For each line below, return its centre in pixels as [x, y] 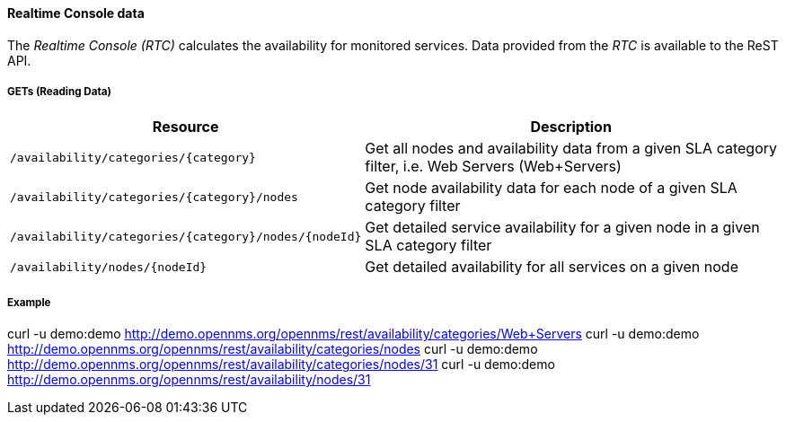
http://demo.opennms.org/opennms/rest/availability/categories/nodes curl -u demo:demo [273, 349]
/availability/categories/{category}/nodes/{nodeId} [186, 236]
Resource [185, 127]
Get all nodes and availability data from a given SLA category [571, 149]
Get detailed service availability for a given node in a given [562, 228]
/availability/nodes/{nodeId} [109, 267]
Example [29, 302]
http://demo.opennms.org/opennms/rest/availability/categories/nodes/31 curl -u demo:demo [281, 365]
